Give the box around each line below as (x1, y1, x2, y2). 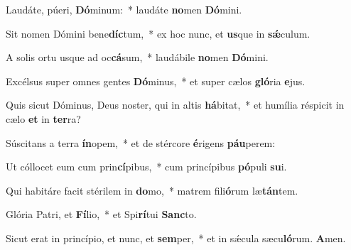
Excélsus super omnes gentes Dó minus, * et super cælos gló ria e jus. (6, 73, 306, 88)
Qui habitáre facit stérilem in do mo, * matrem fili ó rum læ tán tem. (6, 183, 298, 197)
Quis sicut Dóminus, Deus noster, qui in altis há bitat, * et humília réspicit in (6, 97, 345, 112)
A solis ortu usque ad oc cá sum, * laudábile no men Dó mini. (6, 50, 269, 65)
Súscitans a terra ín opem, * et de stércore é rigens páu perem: (6, 135, 276, 150)
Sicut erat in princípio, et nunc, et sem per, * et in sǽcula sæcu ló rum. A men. (6, 230, 346, 245)
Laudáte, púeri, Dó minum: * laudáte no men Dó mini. (6, 2, 242, 16)
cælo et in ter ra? (6, 111, 81, 126)
